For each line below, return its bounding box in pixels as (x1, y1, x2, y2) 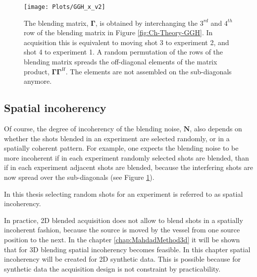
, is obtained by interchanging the (95, 17, 198, 28)
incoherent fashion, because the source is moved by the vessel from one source (4, 224, 240, 235)
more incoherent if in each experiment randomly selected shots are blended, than (4, 152, 249, 163)
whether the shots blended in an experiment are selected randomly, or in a (4, 133, 230, 143)
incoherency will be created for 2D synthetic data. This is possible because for (4, 254, 241, 264)
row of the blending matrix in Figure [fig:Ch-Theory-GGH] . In (24, 27, 213, 38)
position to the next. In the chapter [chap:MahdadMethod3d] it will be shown (4, 234, 240, 244)
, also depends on (190, 123, 242, 134)
